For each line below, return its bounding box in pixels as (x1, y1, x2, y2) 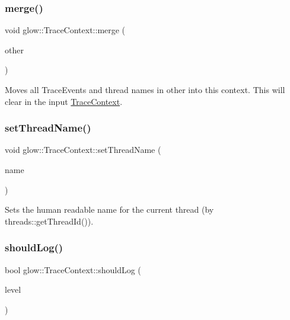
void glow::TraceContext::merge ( (5, 24, 126, 36)
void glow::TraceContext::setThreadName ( (5, 143, 161, 156)
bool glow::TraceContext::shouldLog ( (5, 263, 141, 276)
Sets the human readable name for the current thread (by (5, 203, 214, 216)
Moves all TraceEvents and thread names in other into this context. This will (5, 84, 285, 95)
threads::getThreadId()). (5, 215, 94, 227)
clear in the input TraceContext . (5, 95, 123, 107)
